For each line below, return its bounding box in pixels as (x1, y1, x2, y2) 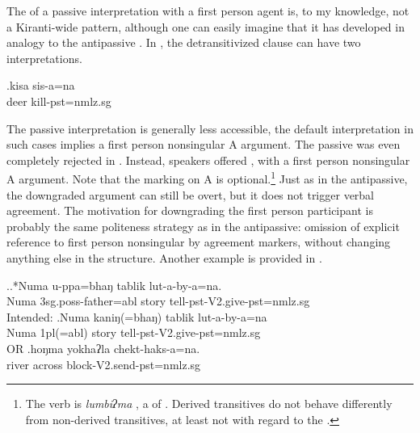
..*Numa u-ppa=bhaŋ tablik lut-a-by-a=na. (6, 276, 222, 293)
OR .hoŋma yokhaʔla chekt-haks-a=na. (6, 339, 200, 356)
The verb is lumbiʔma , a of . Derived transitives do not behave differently (25, 395, 393, 412)
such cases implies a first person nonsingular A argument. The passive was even (6, 136, 401, 153)
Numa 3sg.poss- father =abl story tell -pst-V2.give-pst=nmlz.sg (6, 292, 310, 309)
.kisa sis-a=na (6, 77, 75, 94)
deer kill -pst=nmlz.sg (6, 92, 111, 109)
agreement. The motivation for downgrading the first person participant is (6, 202, 373, 219)
